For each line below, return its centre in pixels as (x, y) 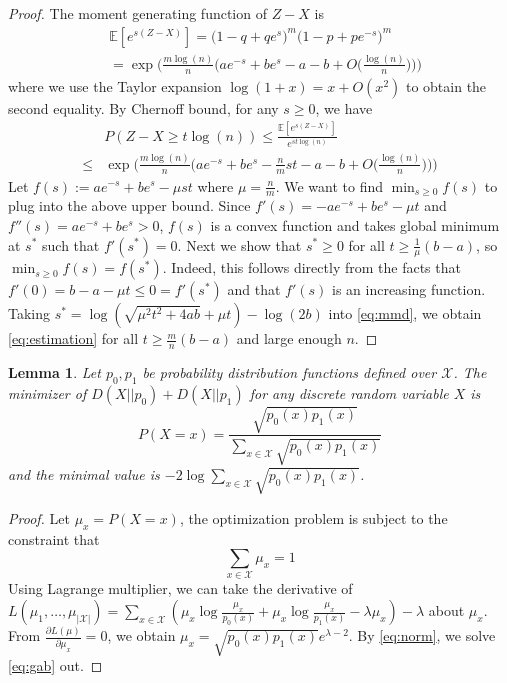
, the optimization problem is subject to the (313, 517)
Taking (29, 313)
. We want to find (329, 185)
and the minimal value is (84, 473)
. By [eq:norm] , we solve (422, 635)
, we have (344, 107)
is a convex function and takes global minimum (355, 224)
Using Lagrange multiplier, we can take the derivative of (180, 588)
